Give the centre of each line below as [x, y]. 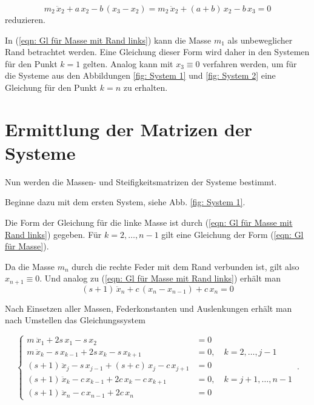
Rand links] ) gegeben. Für [53, 234]
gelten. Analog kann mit [128, 63]
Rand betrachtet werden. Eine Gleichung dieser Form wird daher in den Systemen [157, 52]
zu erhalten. [145, 87]
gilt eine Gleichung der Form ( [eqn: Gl [232, 234]
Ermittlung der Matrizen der [129, 129]
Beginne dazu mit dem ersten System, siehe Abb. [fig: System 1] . [125, 202]
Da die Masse [30, 266]
